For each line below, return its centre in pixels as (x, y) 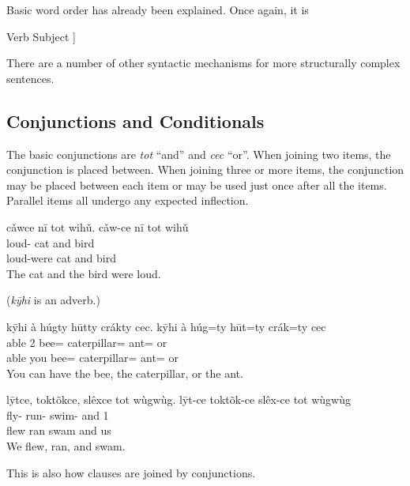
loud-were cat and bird (61, 258)
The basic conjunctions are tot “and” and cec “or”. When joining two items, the (199, 154)
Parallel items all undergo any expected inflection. (128, 200)
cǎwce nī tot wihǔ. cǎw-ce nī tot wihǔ (98, 226)
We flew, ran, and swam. (66, 446)
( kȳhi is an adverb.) (53, 300)
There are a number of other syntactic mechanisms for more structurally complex (203, 63)
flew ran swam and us (59, 430)
